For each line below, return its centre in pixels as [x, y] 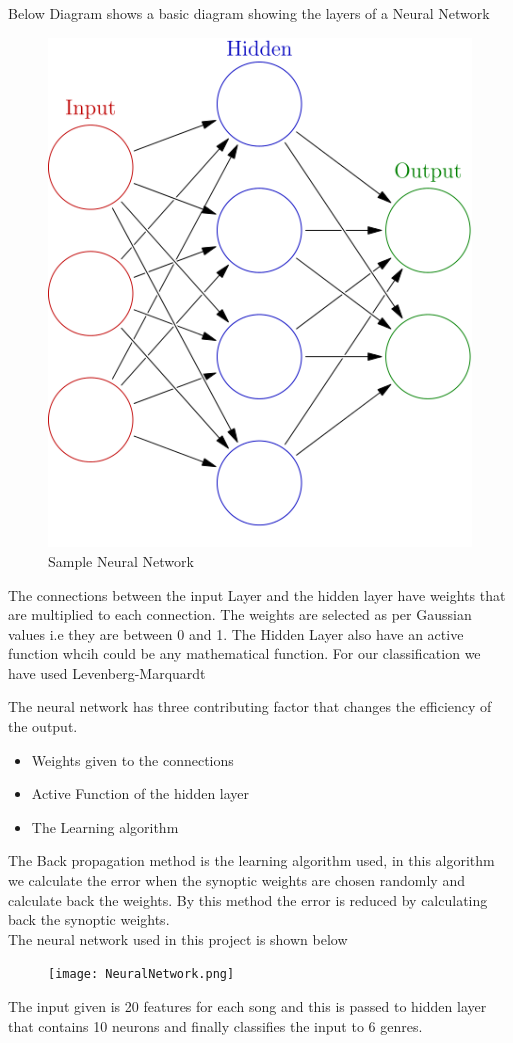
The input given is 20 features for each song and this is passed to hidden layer [247, 1006]
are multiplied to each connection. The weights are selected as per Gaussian [240, 614]
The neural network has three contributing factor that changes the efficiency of [250, 706]
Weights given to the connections [132, 759]
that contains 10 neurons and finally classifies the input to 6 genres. [215, 1025]
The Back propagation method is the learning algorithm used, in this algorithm [251, 860]
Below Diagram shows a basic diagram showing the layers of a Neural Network [249, 13]
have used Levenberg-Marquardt [107, 672]
